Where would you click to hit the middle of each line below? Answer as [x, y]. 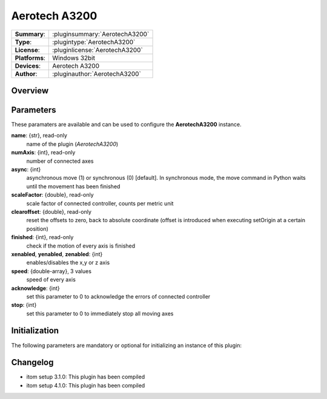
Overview [30, 91]
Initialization [35, 331]
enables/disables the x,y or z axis [68, 263]
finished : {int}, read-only [42, 237]
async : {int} [26, 170]
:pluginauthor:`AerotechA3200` [97, 74]
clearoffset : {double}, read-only [51, 211]
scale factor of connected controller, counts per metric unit [100, 203]
